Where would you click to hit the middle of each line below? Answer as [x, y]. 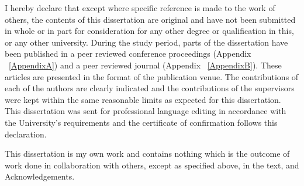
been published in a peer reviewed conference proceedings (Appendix [128, 54]
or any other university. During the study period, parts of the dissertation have [146, 42]
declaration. [26, 134]
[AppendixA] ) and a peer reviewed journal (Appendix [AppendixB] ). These [145, 65]
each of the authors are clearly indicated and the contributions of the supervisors [150, 88]
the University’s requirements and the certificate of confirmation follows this [141, 122]
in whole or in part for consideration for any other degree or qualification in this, [149, 31]
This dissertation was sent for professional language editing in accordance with [146, 111]
